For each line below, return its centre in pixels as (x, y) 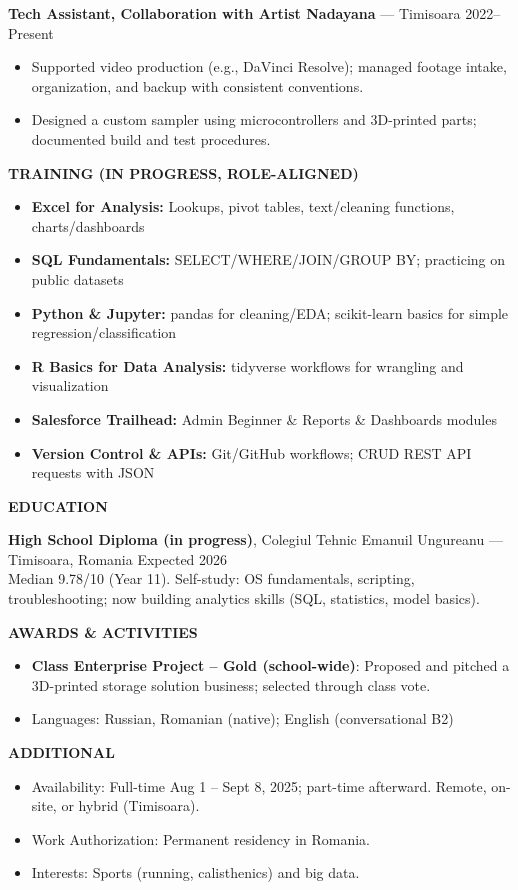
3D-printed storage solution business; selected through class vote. (231, 684)
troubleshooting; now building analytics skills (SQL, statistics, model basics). (244, 598)
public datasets (77, 278)
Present (31, 32)
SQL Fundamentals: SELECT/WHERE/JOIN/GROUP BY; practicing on (268, 259)
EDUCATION (58, 505)
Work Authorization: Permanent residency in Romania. (201, 838)
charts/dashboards (88, 225)
